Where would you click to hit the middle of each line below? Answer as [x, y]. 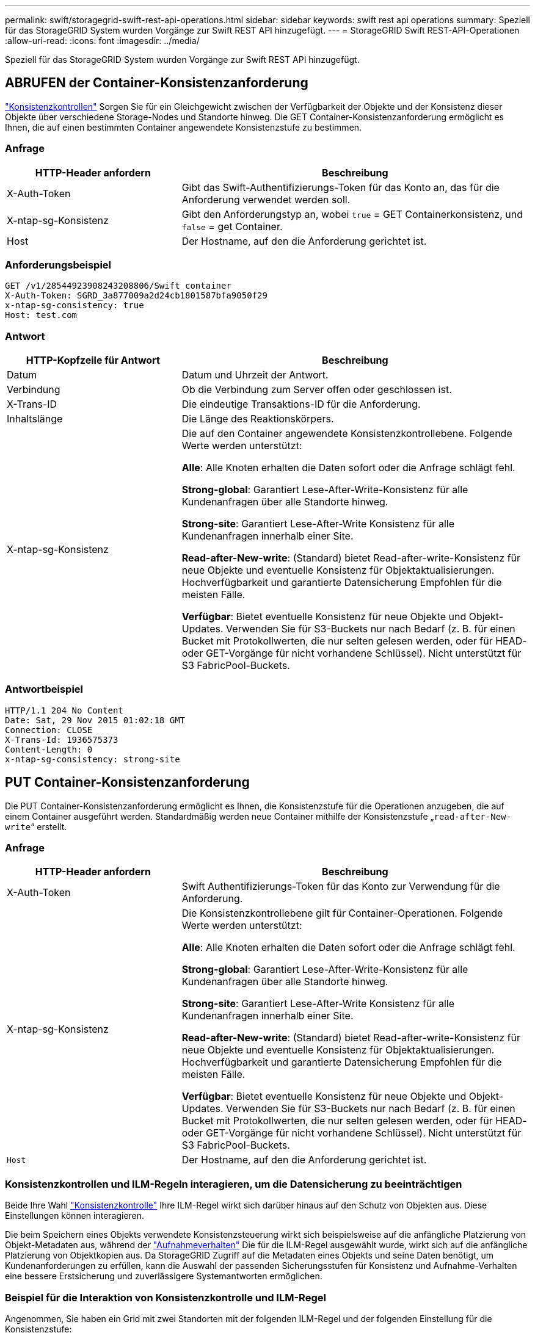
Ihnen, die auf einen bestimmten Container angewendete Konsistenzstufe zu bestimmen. [184, 127]
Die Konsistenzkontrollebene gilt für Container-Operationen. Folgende [342, 913]
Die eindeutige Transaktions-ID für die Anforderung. [301, 404]
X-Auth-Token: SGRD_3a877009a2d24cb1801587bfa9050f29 [136, 296]
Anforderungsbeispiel [58, 265]
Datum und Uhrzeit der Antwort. [255, 375]
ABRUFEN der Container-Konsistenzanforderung [157, 83]
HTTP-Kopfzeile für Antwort [93, 360]
